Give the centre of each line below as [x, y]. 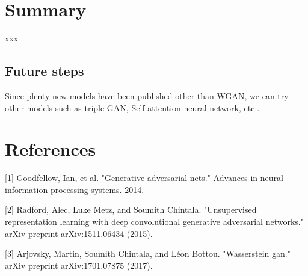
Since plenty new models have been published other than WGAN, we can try [147, 95]
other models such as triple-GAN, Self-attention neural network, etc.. [132, 107]
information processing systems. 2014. [75, 189]
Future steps [45, 71]
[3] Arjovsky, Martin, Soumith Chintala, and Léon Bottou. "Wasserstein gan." [148, 253]
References [51, 149]
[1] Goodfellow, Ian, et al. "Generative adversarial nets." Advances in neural [144, 178]
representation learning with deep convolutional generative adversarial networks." [154, 222]
